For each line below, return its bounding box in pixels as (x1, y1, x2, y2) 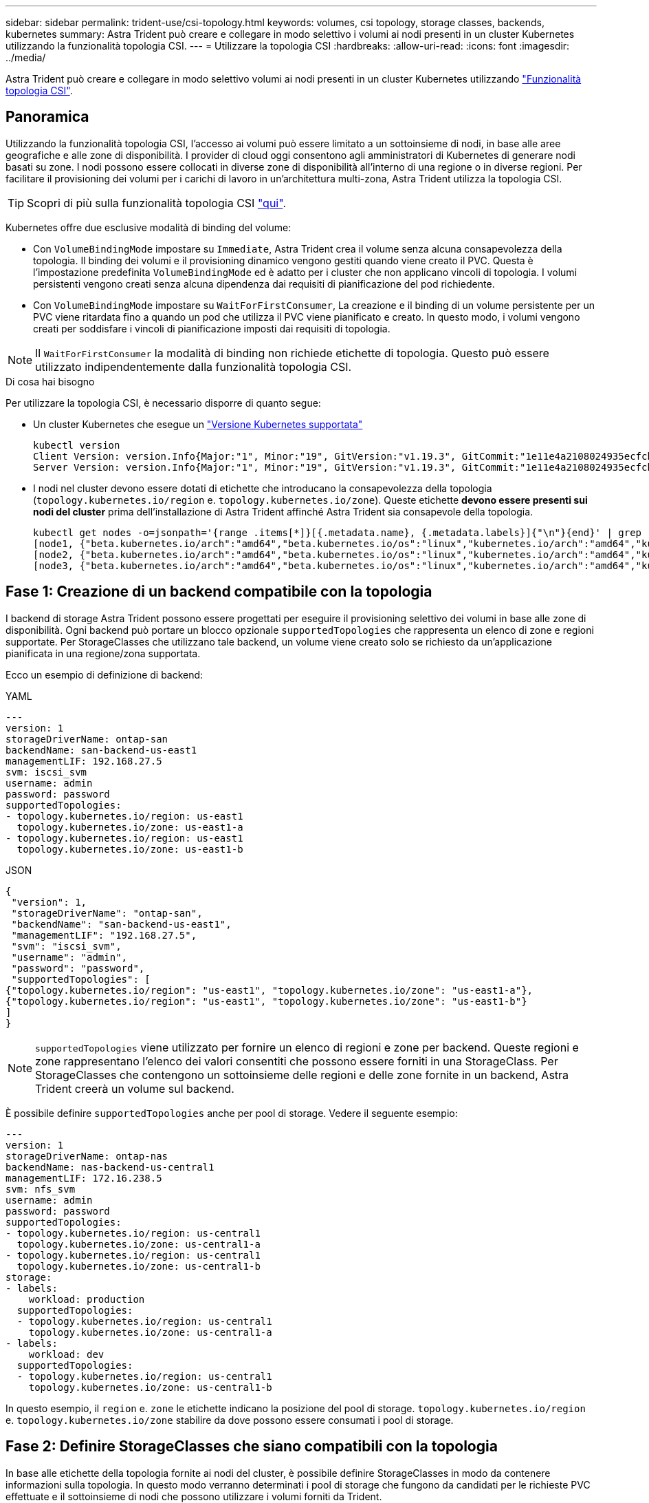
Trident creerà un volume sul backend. (35, 1081, 234, 1096)
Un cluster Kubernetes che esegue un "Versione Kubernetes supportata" (33, 418, 363, 430)
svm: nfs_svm (5, 1183, 76, 1195)
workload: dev (28, 1348, 104, 1360)
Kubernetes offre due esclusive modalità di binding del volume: (5, 221, 291, 233)
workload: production (28, 1293, 145, 1305)
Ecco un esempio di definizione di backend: (5, 668, 203, 681)
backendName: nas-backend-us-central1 (5, 1161, 214, 1173)
